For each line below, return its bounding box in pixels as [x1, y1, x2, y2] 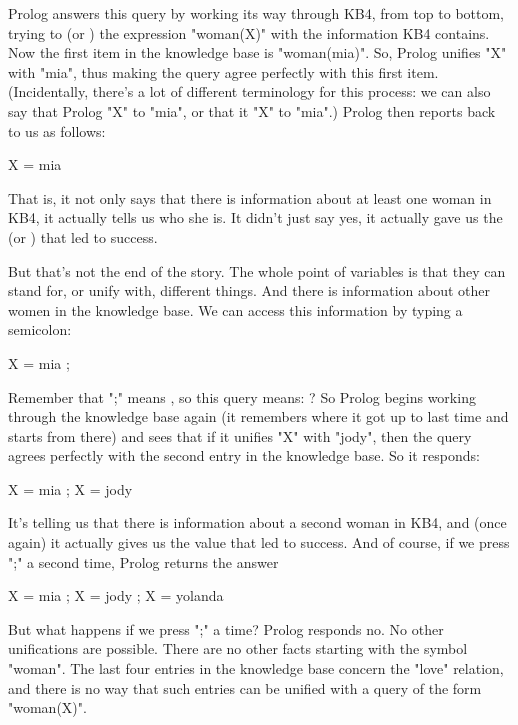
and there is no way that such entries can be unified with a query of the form [8, 677, 482, 698]
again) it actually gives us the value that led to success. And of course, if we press [8, 532, 510, 553]
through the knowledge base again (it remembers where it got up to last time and [8, 406, 509, 427]
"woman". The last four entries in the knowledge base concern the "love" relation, [8, 658, 504, 679]
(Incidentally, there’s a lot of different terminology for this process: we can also [8, 81, 491, 102]
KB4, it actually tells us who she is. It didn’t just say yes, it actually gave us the [8, 207, 503, 228]
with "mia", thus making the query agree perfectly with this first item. [8, 61, 439, 82]
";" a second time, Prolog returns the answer [8, 551, 279, 572]
